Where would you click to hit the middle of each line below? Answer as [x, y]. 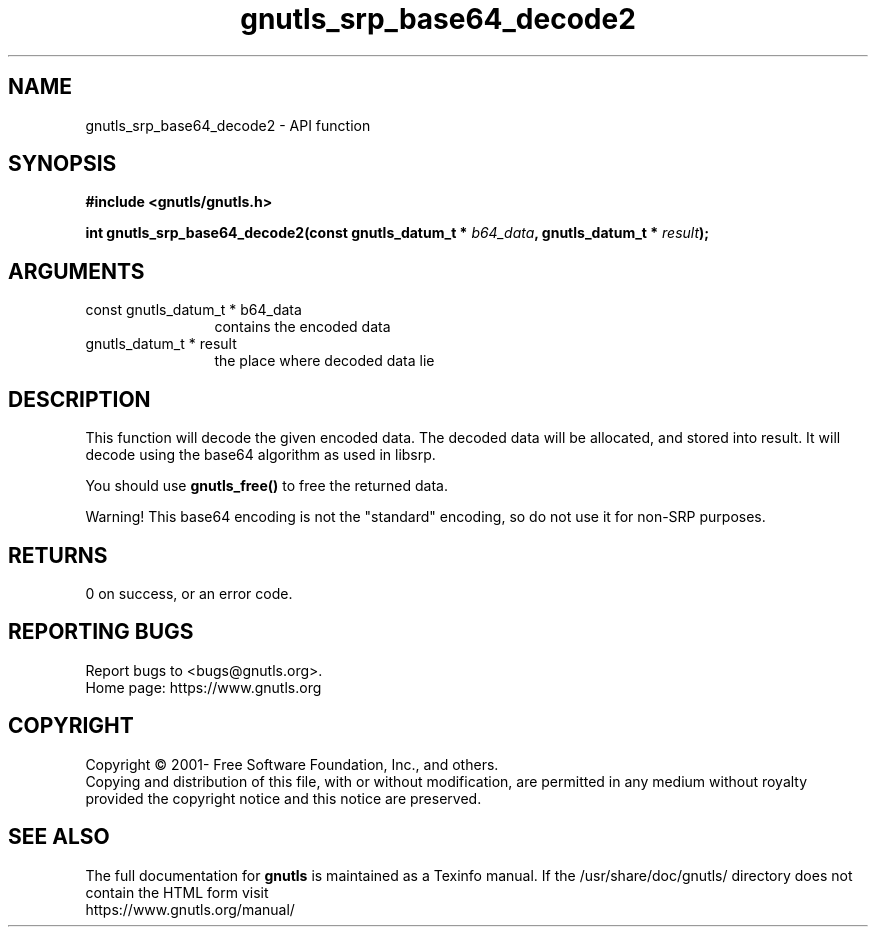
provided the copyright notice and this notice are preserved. [283, 798]
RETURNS [58, 555]
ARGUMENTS [76, 271]
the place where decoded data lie [324, 361]
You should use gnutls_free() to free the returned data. [266, 486]
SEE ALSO [59, 837]
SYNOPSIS [62, 164]
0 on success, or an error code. [189, 593]
